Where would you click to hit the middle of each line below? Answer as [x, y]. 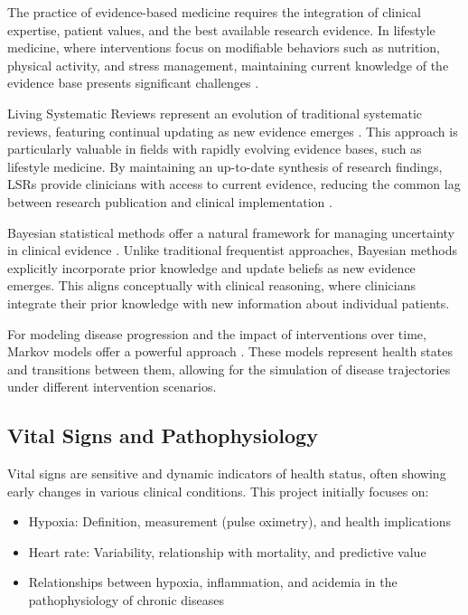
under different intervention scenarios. [112, 387]
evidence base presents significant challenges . [133, 83]
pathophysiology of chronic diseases [126, 600]
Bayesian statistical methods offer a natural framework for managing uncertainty [231, 232]
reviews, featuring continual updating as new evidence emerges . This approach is [233, 131]
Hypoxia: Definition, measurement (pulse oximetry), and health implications [240, 521]
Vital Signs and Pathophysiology [163, 435]
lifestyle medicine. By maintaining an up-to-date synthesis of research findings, [225, 166]
